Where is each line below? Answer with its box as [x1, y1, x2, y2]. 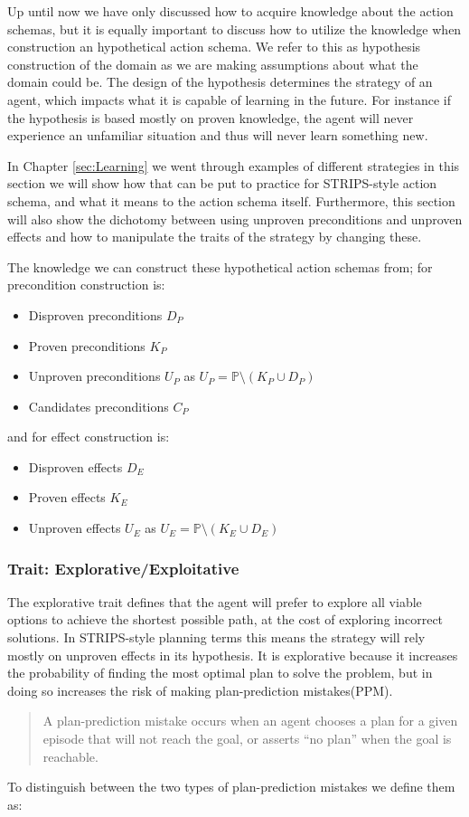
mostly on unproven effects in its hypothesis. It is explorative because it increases [7, 645, 458, 664]
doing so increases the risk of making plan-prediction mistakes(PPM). [7, 680, 393, 699]
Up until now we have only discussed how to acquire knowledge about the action [7, 2, 454, 20]
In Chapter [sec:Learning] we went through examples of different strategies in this [7, 156, 460, 175]
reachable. [42, 746, 98, 765]
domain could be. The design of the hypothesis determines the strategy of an [7, 72, 433, 91]
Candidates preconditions [28, 396, 169, 415]
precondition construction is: [7, 275, 165, 294]
